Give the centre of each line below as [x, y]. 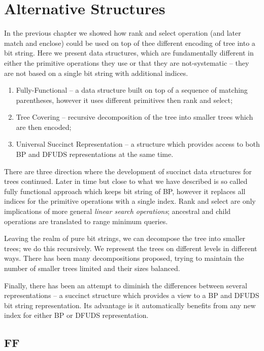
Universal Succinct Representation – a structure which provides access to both [138, 144]
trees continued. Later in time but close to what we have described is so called [126, 181]
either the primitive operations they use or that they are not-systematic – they [127, 62]
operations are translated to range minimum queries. [86, 221]
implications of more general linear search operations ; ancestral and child [118, 211]
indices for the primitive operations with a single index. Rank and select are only [130, 201]
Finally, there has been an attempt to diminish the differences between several [126, 285]
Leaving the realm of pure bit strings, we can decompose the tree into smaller [125, 238]
